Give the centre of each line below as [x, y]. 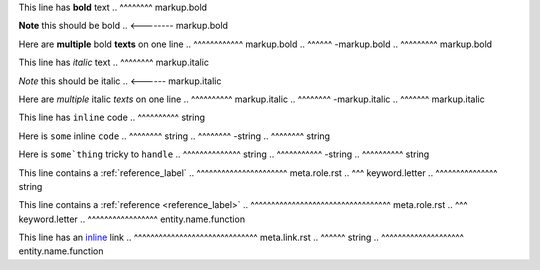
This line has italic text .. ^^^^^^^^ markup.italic [114, 62]
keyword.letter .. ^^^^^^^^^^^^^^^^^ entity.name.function [131, 219]
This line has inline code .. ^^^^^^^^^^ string [111, 117]
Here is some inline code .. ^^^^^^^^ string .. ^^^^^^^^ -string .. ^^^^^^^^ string [174, 136]
